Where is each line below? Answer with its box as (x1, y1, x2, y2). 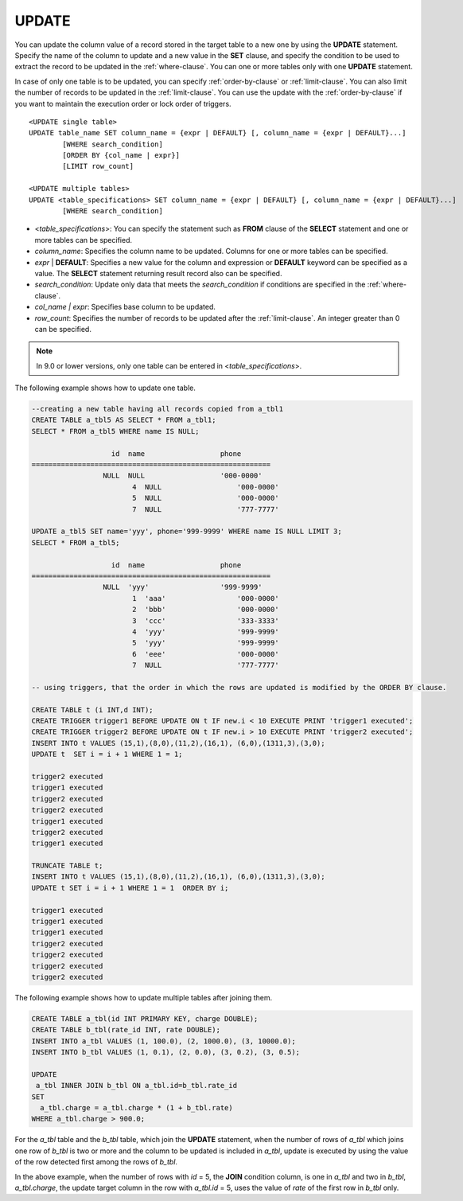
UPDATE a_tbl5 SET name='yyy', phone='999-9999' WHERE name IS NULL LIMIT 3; (31, 527, 342, 536)
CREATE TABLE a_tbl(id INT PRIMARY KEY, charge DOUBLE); (31, 1014, 259, 1023)
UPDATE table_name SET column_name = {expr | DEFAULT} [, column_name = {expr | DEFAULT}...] (29, 128, 407, 138)
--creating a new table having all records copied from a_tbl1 (31, 404, 284, 414)
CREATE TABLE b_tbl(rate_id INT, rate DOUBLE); (31, 1025, 220, 1035)
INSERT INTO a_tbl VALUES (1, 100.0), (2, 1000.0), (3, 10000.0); (31, 1036, 296, 1046)
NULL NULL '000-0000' (102, 471, 263, 481)
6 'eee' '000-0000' (131, 649, 279, 658)
